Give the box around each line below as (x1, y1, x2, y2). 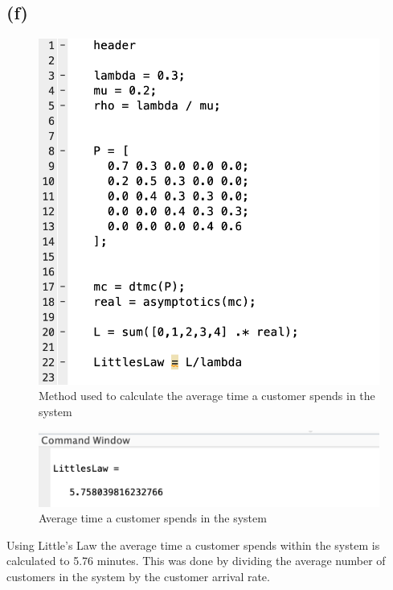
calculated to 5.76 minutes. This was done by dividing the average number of (6, 552, 386, 569)
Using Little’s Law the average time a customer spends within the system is (6, 536, 380, 553)
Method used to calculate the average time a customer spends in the (39, 387, 375, 404)
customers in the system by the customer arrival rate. (6, 568, 270, 585)
